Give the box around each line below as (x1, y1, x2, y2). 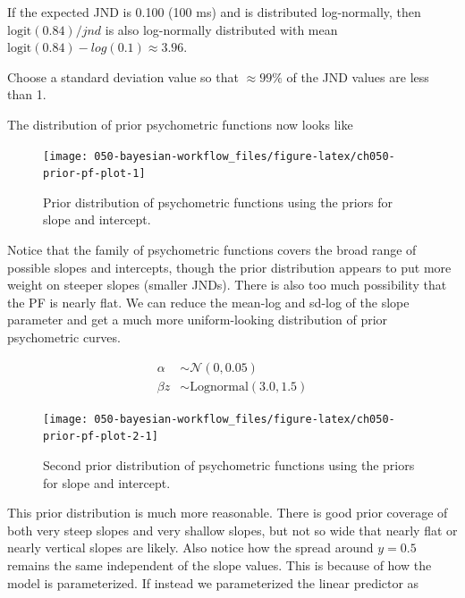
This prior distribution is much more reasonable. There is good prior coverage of (7, 503, 448, 522)
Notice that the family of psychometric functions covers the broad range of (7, 240, 417, 259)
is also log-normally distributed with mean (105, 20, 338, 38)
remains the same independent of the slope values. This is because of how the (7, 555, 432, 574)
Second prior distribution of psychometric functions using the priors (43, 456, 415, 474)
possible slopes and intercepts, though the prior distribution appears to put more (7, 257, 452, 276)
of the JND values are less (286, 67, 429, 86)
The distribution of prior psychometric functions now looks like (7, 114, 353, 133)
